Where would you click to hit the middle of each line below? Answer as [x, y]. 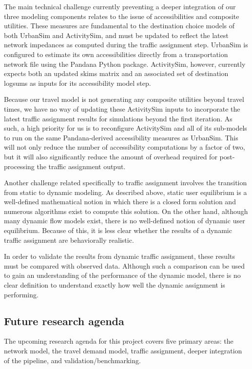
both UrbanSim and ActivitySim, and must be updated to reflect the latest [116, 35]
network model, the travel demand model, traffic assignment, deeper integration [123, 351]
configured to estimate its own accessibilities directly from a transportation [116, 54]
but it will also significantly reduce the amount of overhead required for [111, 156]
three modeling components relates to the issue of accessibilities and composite [122, 16]
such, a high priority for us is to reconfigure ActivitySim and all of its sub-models [126, 128]
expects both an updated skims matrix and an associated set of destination [116, 73]
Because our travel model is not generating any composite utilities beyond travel [124, 99]
